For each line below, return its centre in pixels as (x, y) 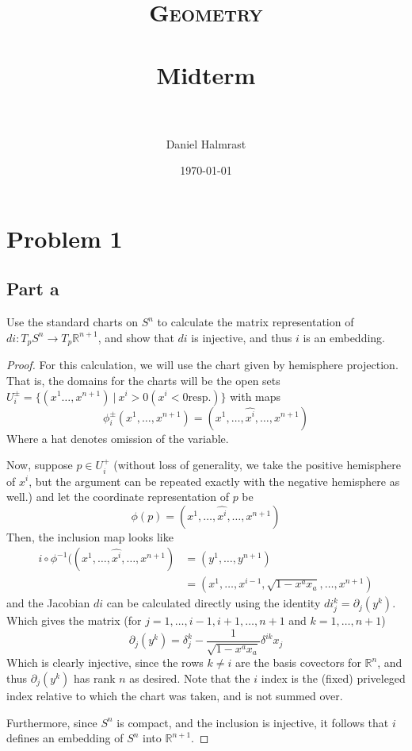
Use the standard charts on (72, 322)
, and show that (136, 337)
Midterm (206, 74)
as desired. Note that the (190, 678)
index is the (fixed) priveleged (333, 678)
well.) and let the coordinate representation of (118, 497)
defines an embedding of (65, 738)
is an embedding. (344, 337)
